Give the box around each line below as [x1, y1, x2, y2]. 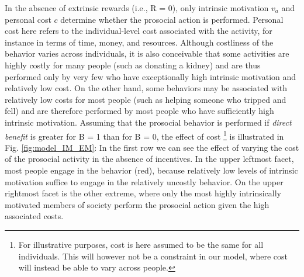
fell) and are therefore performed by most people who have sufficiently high [5, 105, 274, 117]
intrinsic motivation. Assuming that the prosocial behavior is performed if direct [5, 116, 292, 128]
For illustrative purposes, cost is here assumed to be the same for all [18, 238, 264, 250]
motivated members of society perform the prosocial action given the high [5, 198, 270, 210]
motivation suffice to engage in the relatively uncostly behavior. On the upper [5, 175, 284, 188]
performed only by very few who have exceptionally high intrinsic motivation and [5, 70, 296, 82]
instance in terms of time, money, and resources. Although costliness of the [5, 36, 274, 48]
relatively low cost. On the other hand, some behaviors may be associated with [5, 82, 288, 94]
